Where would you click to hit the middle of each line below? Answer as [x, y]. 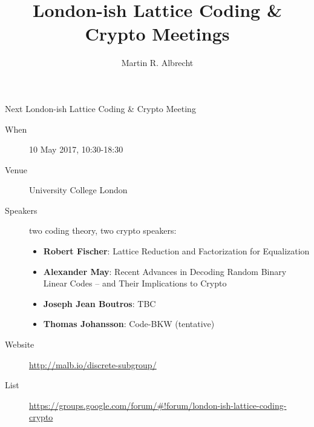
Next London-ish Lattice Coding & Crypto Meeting [100, 108]
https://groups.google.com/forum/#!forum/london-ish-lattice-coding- [158, 405]
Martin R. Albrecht [157, 63]
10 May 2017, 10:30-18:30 [76, 149]
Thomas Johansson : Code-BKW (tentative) [129, 324]
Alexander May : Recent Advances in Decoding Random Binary [165, 271]
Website [20, 344]
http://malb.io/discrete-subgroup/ [93, 364]
